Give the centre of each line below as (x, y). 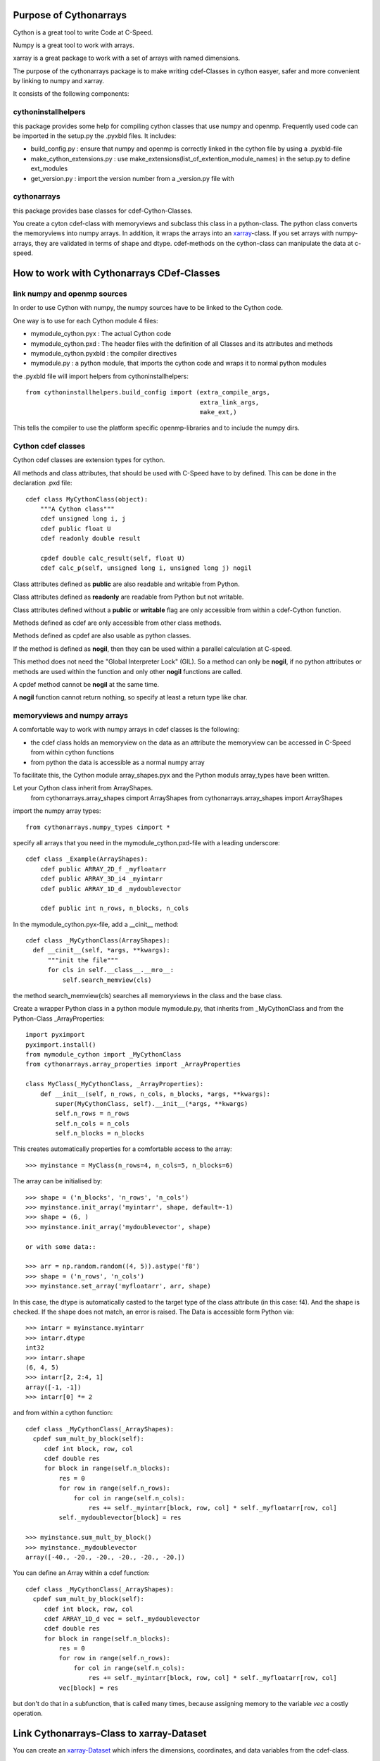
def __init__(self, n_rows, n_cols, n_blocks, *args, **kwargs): (155, 1094)
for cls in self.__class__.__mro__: (111, 970)
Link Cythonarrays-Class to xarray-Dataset (110, 1734)
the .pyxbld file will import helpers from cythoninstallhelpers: (101, 376)
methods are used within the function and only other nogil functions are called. (128, 671)
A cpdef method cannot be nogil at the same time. (86, 684)
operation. (28, 1713)
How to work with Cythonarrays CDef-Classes (117, 274)
